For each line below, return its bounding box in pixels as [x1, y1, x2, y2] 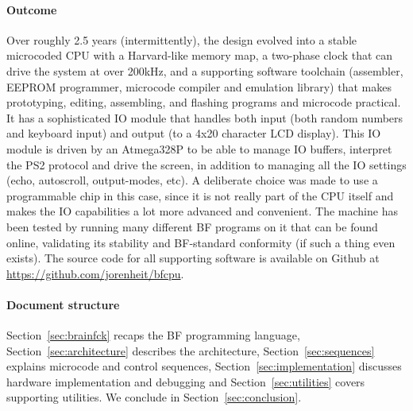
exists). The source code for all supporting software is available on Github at [6, 250, 380, 266]
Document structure [6, 296, 120, 312]
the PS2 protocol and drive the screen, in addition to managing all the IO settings [6, 156, 407, 173]
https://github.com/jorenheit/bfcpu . [6, 265, 184, 281]
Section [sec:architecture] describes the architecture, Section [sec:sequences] [6, 342, 375, 359]
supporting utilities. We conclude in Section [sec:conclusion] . [6, 389, 302, 405]
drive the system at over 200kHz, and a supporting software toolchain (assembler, [6, 62, 403, 79]
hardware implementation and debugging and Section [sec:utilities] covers [6, 373, 365, 390]
